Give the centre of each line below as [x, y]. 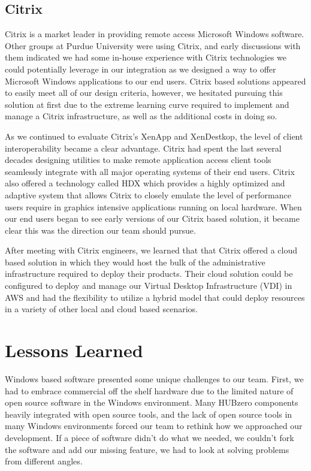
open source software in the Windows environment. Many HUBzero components [152, 402]
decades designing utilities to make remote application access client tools [138, 160]
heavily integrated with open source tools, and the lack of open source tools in [149, 414]
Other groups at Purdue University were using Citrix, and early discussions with [153, 45]
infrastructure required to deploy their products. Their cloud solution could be [149, 274]
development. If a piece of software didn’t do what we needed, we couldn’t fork [150, 437]
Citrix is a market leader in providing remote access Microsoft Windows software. [155, 34]
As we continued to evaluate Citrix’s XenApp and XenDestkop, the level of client [154, 136]
